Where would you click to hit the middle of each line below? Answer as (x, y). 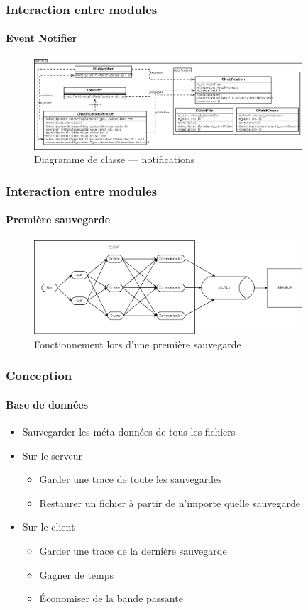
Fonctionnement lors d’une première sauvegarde (138, 344)
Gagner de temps (77, 574)
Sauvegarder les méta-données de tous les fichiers (129, 431)
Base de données (47, 404)
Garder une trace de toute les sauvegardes (131, 479)
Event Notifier (42, 38)
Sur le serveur (52, 455)
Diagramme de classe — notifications (115, 159)
